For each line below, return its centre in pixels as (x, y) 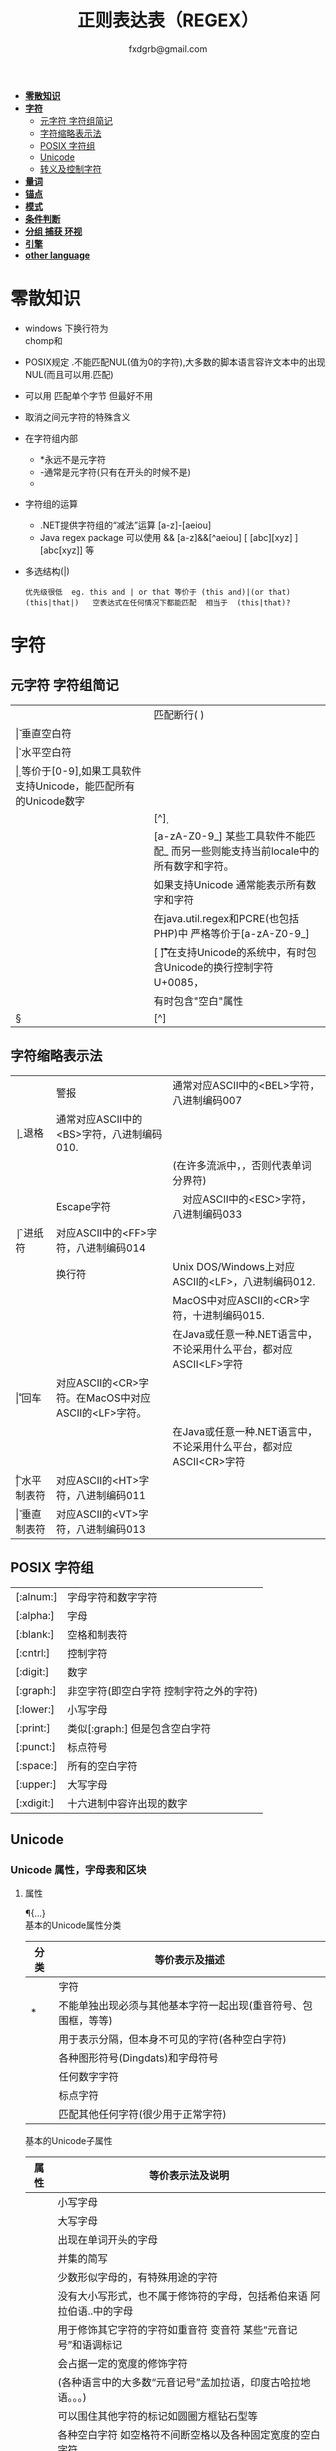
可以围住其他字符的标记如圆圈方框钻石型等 (157, 2416)
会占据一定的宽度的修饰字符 (122, 2364)
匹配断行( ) (179, 714)
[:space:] (36, 1765)
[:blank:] (35, 1634)
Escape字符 (84, 1206)
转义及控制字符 (70, 168)
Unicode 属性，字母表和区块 (78, 1869)
